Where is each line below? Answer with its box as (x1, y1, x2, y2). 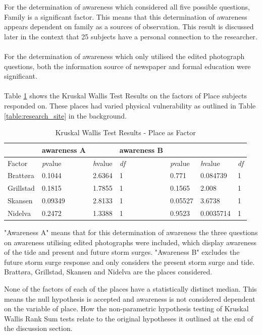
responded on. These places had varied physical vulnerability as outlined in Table (4, 100, 256, 110)
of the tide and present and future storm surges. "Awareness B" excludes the (4, 247, 240, 257)
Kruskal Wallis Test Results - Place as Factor (55, 127, 196, 138)
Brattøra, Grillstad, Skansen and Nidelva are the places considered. (4, 266, 213, 277)
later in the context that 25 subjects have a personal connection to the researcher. (4, 31, 257, 41)
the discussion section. (4, 323, 73, 333)
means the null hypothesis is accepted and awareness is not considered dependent (4, 293, 255, 304)
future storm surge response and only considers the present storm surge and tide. (4, 256, 255, 267)
